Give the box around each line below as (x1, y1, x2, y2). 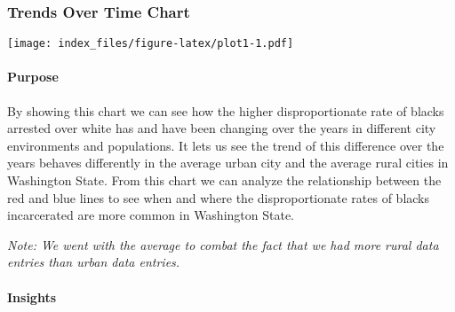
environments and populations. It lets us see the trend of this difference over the (7, 136, 444, 154)
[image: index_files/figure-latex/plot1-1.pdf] (7, 37, 294, 51)
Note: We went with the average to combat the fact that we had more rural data (7, 235, 439, 253)
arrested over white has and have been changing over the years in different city (7, 119, 436, 137)
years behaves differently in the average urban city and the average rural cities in (7, 153, 449, 172)
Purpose (7, 67, 59, 86)
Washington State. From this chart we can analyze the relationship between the (7, 171, 442, 190)
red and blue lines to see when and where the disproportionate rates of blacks (7, 188, 430, 207)
